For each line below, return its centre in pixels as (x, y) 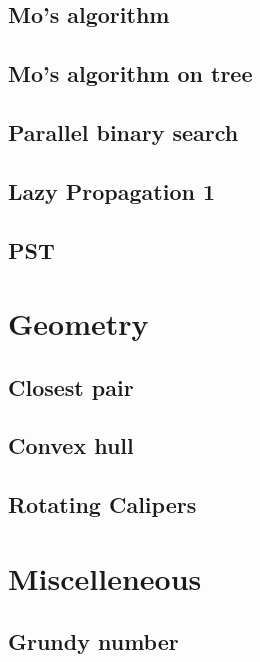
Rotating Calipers (102, 504)
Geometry (78, 323)
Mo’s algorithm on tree (130, 73)
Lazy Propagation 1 (111, 190)
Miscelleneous (105, 577)
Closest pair (71, 386)
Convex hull (71, 445)
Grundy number (93, 641)
